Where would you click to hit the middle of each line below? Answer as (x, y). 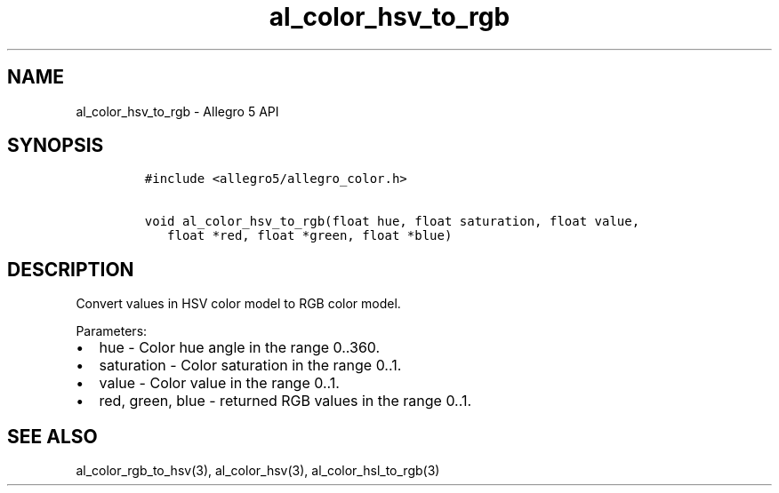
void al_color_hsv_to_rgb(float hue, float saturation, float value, (392, 222)
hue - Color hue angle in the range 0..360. (240, 348)
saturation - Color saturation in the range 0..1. (250, 366)
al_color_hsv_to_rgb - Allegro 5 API (177, 111)
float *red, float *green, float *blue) (310, 236)
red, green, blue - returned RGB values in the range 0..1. (285, 401)
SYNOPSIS (56, 146)
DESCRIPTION (71, 269)
